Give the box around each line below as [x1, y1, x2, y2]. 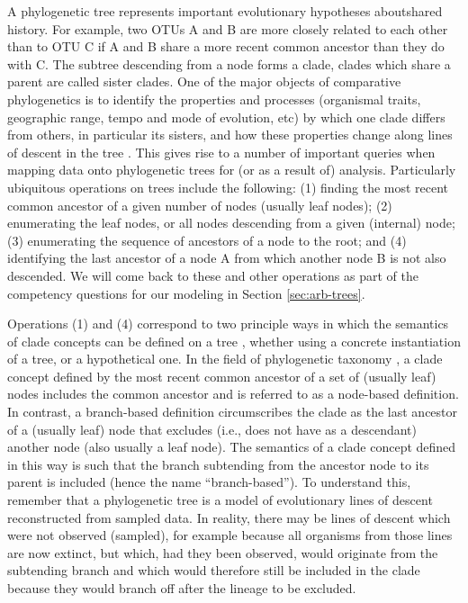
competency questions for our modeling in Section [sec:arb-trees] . [7, 283, 365, 302]
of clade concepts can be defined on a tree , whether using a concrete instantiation [7, 331, 461, 350]
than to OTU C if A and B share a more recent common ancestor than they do [7, 37, 445, 56]
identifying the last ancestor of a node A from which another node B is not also [7, 248, 446, 267]
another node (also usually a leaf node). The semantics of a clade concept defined [7, 437, 456, 456]
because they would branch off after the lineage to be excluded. [7, 579, 356, 597]
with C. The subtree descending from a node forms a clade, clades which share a [7, 54, 451, 73]
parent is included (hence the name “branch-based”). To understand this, [7, 472, 411, 491]
